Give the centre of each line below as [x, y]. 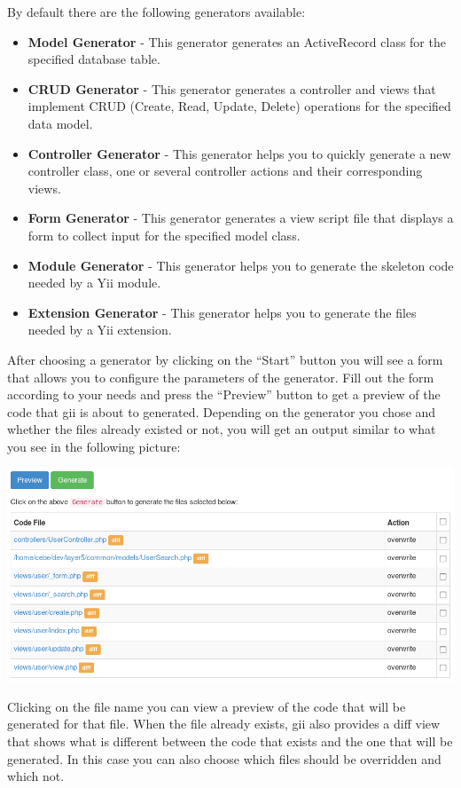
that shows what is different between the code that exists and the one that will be [230, 741]
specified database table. [94, 59]
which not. [36, 776]
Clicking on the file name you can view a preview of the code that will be [207, 706]
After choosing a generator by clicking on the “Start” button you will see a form [225, 359]
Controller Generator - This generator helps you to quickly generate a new [239, 153]
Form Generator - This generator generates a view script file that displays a [241, 218]
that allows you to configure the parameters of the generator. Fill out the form [221, 377]
